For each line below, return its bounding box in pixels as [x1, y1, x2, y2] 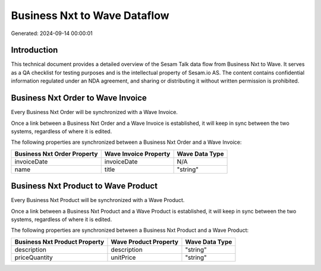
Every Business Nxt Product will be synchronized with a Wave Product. [11, 197, 185, 204]
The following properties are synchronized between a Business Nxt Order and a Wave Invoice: [11, 138, 242, 146]
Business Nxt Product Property [14, 238, 105, 246]
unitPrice [111, 253, 136, 261]
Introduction [11, 45, 58, 55]
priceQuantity [14, 253, 53, 261]
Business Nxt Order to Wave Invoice [11, 93, 147, 103]
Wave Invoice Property [104, 149, 171, 157]
